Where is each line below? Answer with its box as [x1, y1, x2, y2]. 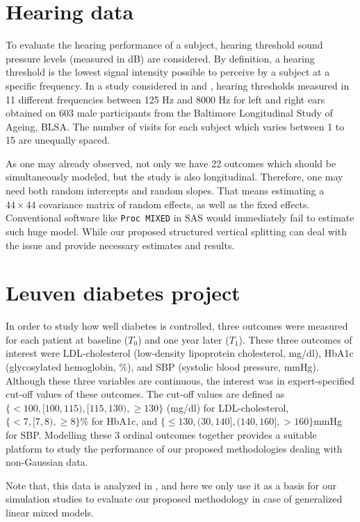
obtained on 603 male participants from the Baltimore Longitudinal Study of [6, 106, 333, 120]
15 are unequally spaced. [6, 133, 111, 147]
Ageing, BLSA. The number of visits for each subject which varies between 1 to [6, 119, 345, 133]
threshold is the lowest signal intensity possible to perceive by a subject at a [6, 65, 330, 79]
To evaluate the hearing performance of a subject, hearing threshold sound [6, 37, 323, 52]
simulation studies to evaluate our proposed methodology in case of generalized [6, 491, 343, 506]
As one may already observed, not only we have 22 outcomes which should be [6, 155, 336, 170]
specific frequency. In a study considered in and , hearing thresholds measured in [6, 78, 350, 92]
